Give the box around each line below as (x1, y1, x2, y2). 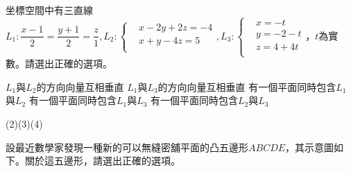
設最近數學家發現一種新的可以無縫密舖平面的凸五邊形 (6, 139, 248, 154)
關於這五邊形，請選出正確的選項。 (24, 153, 180, 168)
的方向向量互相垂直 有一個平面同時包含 (157, 79, 336, 94)
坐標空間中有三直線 (6, 3, 93, 17)
